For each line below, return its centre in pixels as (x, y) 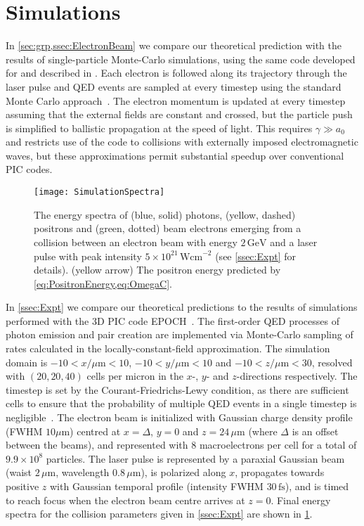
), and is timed (317, 486)
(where (263, 431)
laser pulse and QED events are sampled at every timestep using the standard (174, 86)
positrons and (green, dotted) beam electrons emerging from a (168, 228)
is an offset (315, 431)
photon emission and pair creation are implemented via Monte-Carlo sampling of (180, 334)
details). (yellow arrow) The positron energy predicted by (157, 270)
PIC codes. (29, 169)
